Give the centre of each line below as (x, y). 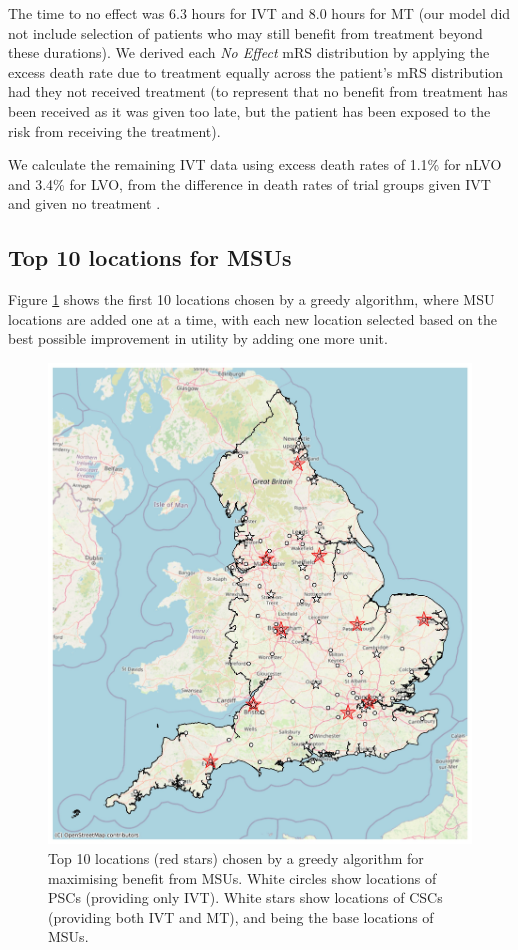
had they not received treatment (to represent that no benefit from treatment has (258, 91)
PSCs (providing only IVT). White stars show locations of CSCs (245, 897)
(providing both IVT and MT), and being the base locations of (241, 916)
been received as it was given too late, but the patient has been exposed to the (249, 110)
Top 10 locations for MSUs (150, 257)
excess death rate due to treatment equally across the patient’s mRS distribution (256, 71)
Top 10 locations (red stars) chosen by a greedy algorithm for (236, 857)
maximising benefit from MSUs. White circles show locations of (242, 877)
